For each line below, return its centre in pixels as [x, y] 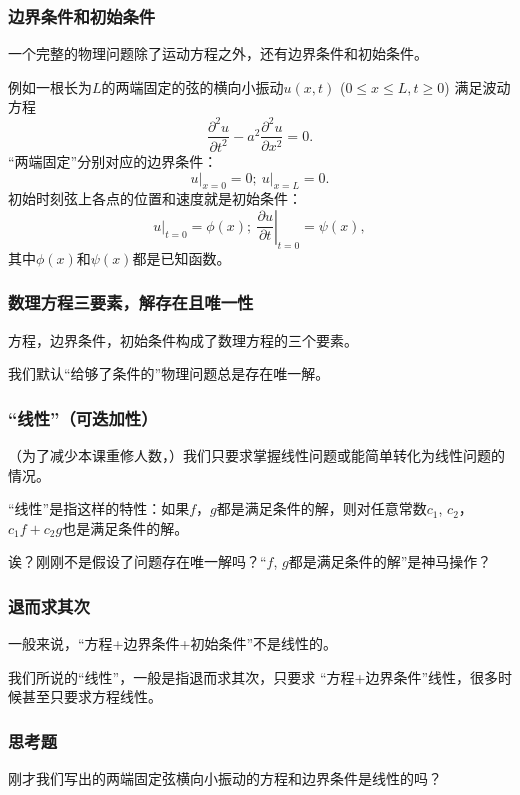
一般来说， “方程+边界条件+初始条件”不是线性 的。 [172, 643]
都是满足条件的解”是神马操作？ [390, 561]
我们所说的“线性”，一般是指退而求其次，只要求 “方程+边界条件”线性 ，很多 [253, 676]
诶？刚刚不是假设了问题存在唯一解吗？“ [137, 561]
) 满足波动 [477, 86]
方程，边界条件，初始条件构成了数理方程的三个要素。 [183, 339]
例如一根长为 [50, 86]
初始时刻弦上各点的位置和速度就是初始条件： [155, 198]
